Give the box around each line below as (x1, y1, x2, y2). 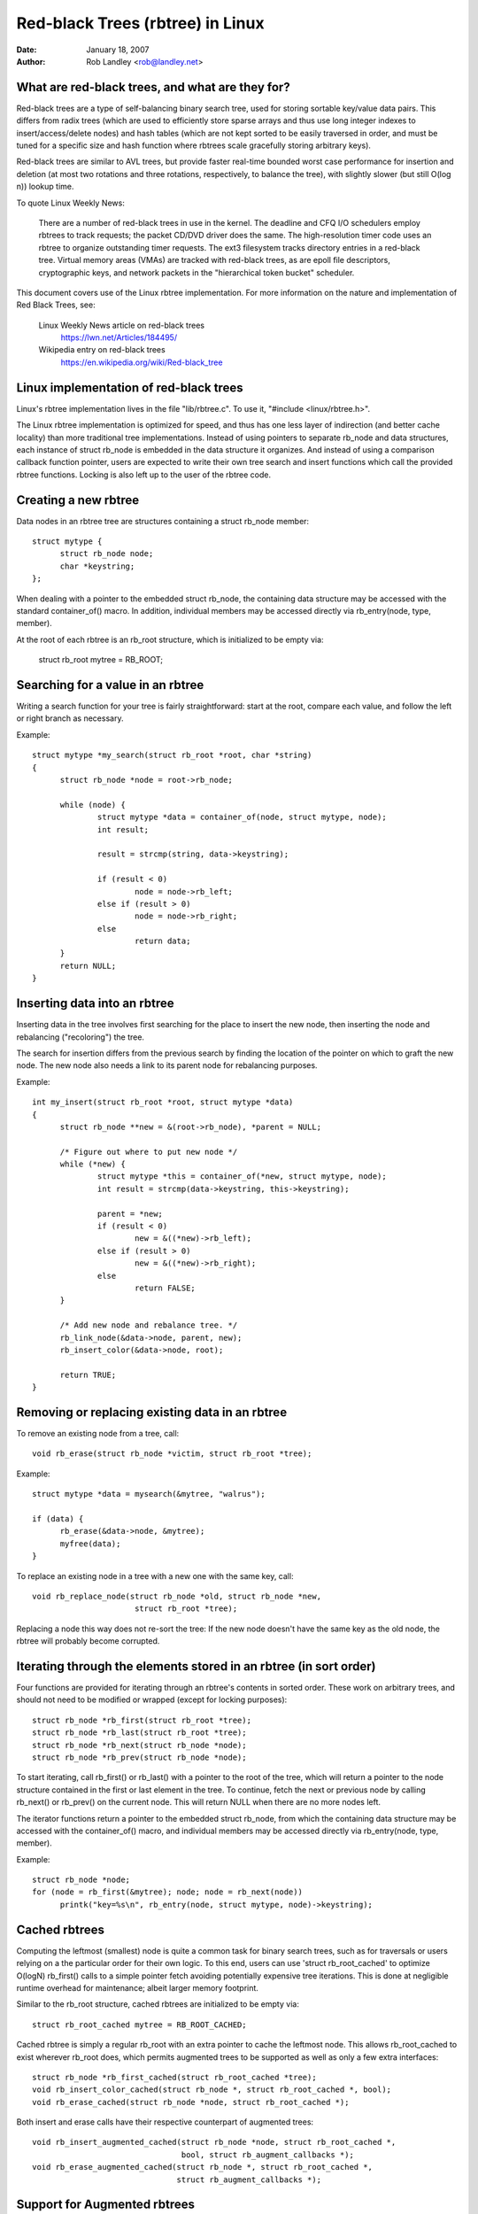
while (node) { (59, 800, 126, 809)
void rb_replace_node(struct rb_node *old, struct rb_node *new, (32, 1591, 322, 1601)
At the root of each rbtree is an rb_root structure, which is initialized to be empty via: (16, 634, 324, 645)
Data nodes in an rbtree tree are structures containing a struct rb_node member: (16, 515, 310, 526)
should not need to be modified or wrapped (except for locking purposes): (16, 1694, 288, 1705)
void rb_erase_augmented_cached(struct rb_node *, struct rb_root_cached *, (32, 2162, 374, 2172)
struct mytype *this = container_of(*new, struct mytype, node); (97, 1172, 387, 1181)
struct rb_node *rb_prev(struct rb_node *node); (32, 1752, 247, 1762)
